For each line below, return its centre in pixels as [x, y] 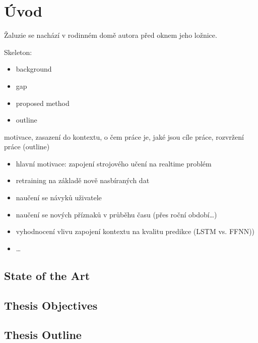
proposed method [43, 103]
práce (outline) [27, 147]
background [34, 69]
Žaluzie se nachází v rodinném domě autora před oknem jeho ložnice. [111, 35]
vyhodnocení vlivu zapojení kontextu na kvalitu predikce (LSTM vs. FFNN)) [135, 231]
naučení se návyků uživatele [59, 197]
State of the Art [47, 275]
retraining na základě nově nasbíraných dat [83, 180]
